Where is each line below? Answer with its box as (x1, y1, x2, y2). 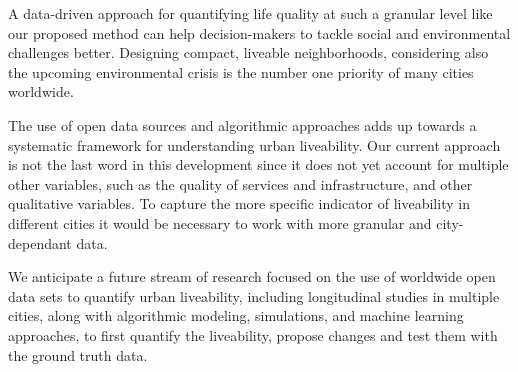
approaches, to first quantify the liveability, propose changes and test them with (8, 324, 498, 345)
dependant (8, 232, 72, 253)
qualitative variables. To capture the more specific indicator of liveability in (8, 193, 470, 214)
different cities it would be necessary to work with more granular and (8, 212, 432, 233)
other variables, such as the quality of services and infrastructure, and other (8, 173, 473, 194)
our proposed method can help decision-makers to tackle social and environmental (8, 22, 511, 43)
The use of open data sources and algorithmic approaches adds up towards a (8, 114, 477, 135)
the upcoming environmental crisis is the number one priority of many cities (8, 61, 474, 82)
